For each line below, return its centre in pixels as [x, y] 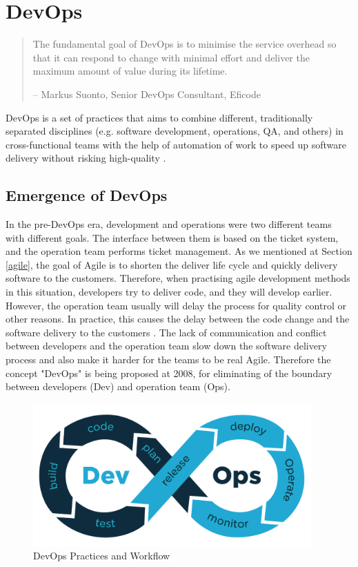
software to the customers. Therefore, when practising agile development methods [178, 278]
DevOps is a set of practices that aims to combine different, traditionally [159, 117]
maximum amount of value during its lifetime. [130, 71]
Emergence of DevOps [87, 195]
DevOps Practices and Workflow [102, 556]
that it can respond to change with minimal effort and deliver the [171, 57]
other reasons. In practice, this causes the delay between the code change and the [178, 319]
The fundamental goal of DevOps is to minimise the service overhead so [185, 44]
